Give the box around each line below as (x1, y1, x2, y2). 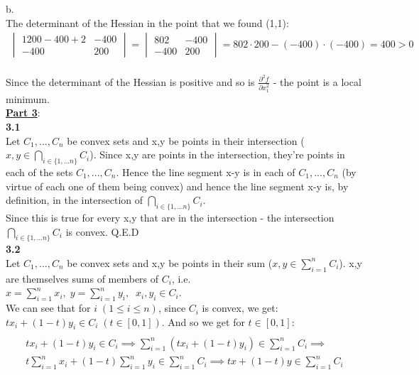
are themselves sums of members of (6, 271, 159, 286)
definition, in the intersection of (6, 192, 143, 207)
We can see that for (6, 300, 91, 315)
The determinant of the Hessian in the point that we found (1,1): (6, 15, 289, 30)
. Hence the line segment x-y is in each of (116, 164, 295, 179)
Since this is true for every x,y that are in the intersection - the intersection (6, 210, 334, 224)
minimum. (6, 91, 50, 106)
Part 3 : (6, 105, 40, 120)
